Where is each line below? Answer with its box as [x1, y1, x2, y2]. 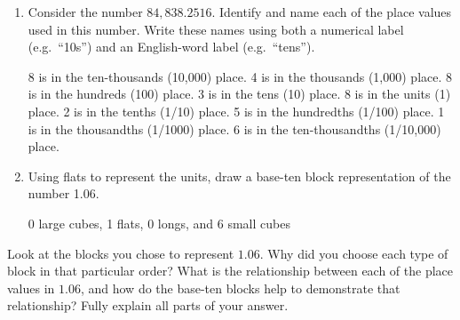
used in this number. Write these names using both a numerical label [28, 20, 404, 38]
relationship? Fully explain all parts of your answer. [7, 296, 289, 315]
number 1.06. [28, 184, 99, 203]
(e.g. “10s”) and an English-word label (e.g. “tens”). [28, 37, 315, 56]
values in [7, 278, 55, 297]
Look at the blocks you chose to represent [7, 244, 234, 262]
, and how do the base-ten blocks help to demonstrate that [80, 278, 401, 297]
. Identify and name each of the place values [211, 3, 452, 20]
